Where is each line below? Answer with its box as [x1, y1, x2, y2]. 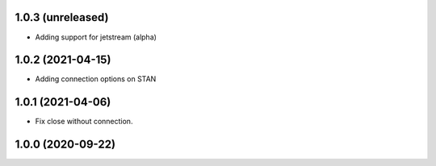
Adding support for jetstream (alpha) [35, 32, 157, 42]
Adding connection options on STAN [35, 74, 157, 84]
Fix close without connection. [35, 117, 133, 127]
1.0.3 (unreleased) [15, 10, 109, 24]
